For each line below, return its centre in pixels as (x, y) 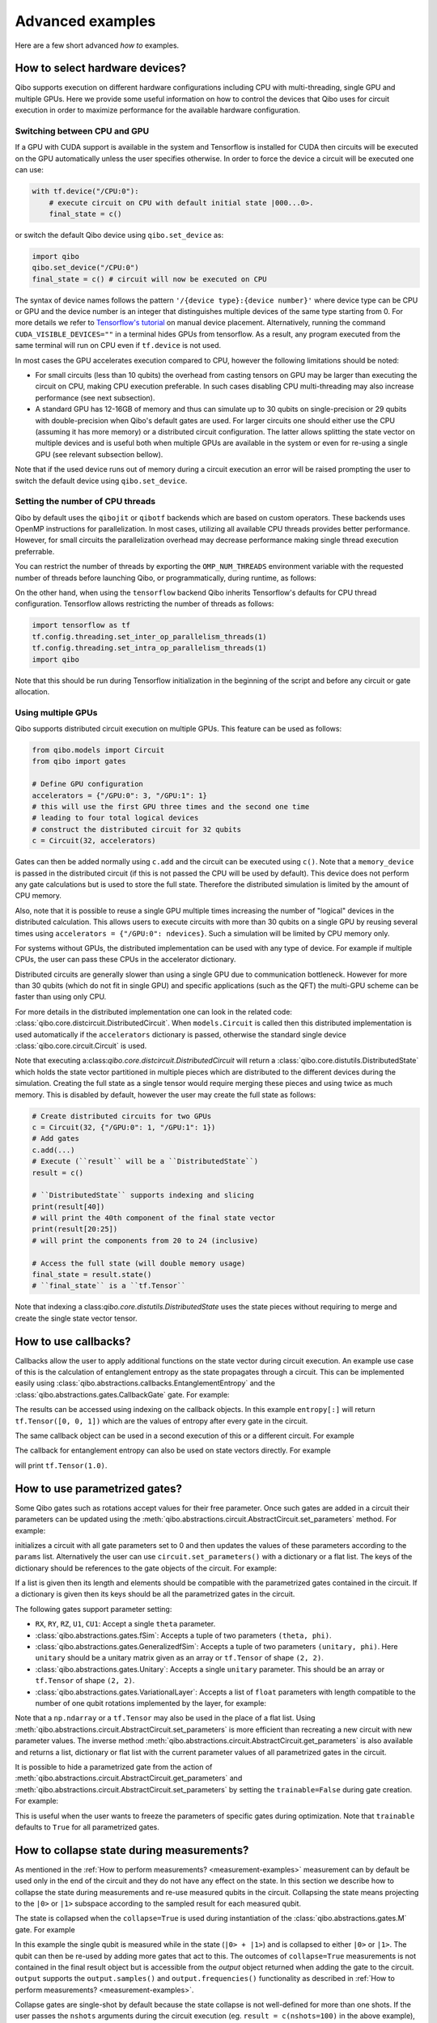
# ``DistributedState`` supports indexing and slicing (143, 1195)
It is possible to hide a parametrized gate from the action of (114, 1766)
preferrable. (35, 551)
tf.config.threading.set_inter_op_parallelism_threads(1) (149, 636)
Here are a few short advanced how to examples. (97, 45)
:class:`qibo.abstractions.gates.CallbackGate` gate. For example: (122, 1394)
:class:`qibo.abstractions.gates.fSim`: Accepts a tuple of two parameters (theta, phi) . (183, 1635)
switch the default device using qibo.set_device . (101, 481)
